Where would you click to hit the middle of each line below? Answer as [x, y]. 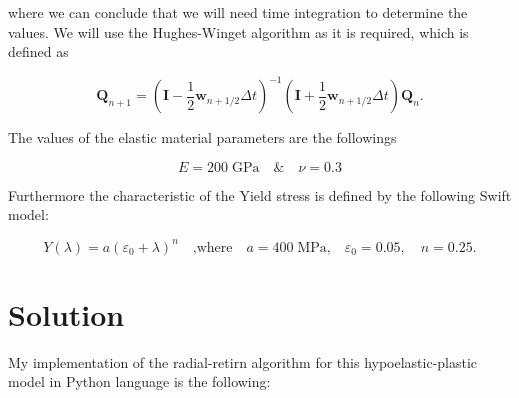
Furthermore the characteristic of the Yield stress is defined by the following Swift [260, 194]
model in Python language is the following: [139, 381]
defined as [38, 51]
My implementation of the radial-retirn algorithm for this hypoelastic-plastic [243, 361]
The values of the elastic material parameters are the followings [202, 137]
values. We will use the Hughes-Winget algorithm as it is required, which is [238, 31]
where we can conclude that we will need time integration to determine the [238, 12]
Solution [66, 313]
